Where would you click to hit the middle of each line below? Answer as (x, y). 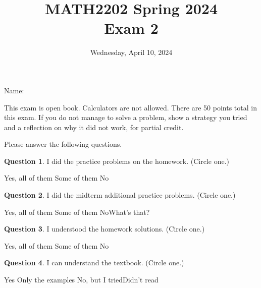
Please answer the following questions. (63, 144)
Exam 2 (131, 28)
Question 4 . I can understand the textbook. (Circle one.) (94, 263)
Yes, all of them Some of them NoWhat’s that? (77, 212)
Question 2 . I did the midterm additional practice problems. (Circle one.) (120, 195)
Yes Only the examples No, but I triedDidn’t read (81, 280)
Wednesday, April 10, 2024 (131, 52)
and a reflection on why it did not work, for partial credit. (94, 127)
